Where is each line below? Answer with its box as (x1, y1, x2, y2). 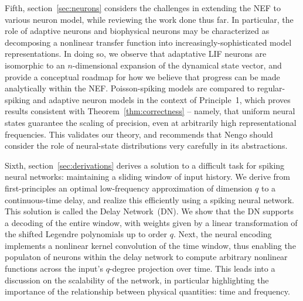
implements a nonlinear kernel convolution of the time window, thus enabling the (5, 239, 296, 251)
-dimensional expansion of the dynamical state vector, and (72, 59, 282, 71)
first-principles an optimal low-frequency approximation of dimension (5, 182, 253, 194)
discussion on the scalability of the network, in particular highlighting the (5, 273, 269, 286)
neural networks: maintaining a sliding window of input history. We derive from (5, 170, 290, 183)
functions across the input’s (5, 262, 103, 275)
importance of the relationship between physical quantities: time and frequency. (5, 285, 290, 297)
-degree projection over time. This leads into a (109, 262, 275, 275)
